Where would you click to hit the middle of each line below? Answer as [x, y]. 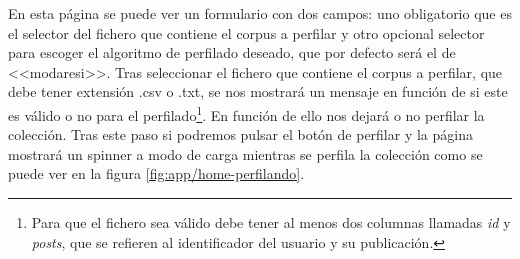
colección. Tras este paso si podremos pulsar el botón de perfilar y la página [240, 134]
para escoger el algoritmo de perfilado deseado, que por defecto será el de [232, 52]
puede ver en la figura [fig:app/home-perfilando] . [156, 173]
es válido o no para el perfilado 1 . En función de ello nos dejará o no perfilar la [246, 113]
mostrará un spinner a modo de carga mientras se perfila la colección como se [245, 153]
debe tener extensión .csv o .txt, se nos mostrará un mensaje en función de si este [258, 91]
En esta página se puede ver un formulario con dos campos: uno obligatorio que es [260, 13]
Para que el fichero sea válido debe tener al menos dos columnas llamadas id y [271, 222]
